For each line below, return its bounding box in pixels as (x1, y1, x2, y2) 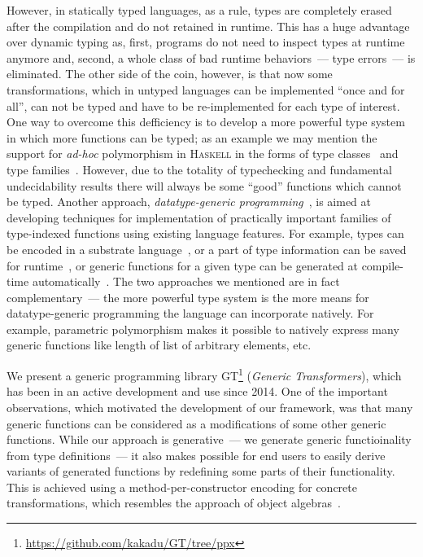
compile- (361, 257, 403, 274)
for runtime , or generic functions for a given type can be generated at (7, 257, 358, 274)
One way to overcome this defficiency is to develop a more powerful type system (7, 113, 405, 130)
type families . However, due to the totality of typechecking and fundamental (7, 160, 392, 178)
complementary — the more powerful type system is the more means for (7, 288, 369, 305)
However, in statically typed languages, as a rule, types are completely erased (7, 2, 392, 18)
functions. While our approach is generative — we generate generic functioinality (7, 431, 412, 448)
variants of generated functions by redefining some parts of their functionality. (7, 463, 395, 480)
